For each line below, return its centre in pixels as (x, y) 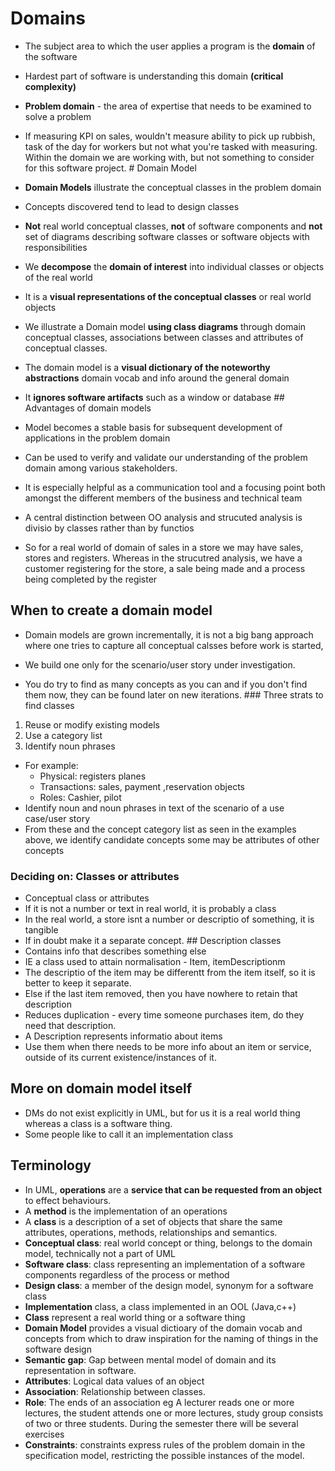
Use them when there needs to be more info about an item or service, (168, 1047)
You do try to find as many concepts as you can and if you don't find (166, 684)
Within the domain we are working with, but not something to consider (169, 157)
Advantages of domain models (88, 408)
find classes (49, 705)
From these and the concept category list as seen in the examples (160, 829)
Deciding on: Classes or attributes (95, 876)
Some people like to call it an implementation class (129, 1134)
